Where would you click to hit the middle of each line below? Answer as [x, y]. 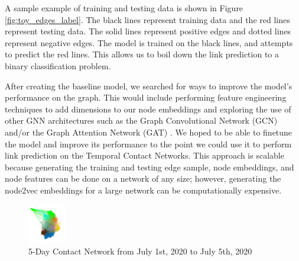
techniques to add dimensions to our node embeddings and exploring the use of [148, 109]
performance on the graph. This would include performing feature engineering [146, 97]
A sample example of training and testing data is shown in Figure [124, 8]
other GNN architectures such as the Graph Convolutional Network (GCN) [141, 120]
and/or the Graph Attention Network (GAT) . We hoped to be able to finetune [149, 132]
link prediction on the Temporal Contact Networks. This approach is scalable [144, 155]
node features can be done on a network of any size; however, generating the [143, 178]
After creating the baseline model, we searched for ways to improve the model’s [149, 86]
